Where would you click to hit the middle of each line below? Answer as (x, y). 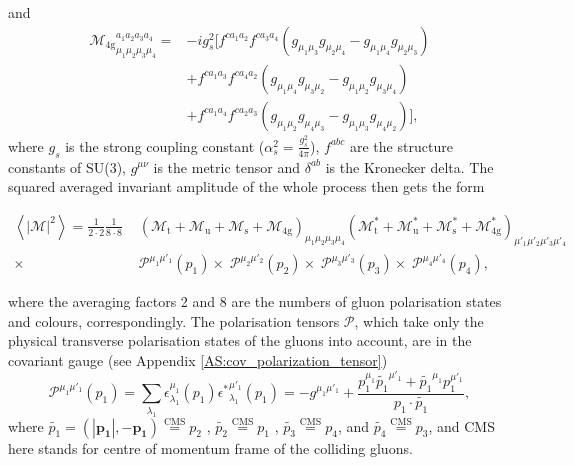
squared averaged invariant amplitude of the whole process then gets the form (246, 186)
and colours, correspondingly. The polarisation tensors (174, 320)
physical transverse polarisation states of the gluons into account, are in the (240, 340)
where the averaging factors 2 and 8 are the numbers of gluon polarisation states (255, 301)
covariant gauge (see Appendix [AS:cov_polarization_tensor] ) (198, 359)
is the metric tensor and (226, 166)
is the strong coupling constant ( (165, 145)
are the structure (401, 145)
